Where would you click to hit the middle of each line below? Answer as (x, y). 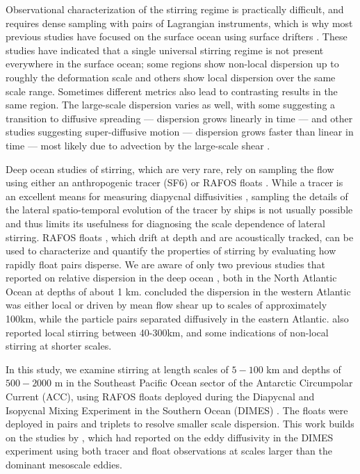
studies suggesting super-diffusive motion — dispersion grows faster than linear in (180, 132)
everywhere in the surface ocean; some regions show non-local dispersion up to (172, 64)
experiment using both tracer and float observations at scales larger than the (169, 451)
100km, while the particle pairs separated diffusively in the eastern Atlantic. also (177, 319)
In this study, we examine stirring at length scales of (117, 369)
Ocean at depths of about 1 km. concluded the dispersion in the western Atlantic (178, 291)
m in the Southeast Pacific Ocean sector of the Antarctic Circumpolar (204, 383)
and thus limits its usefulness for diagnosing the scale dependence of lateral (165, 223)
